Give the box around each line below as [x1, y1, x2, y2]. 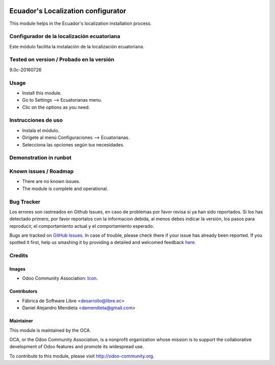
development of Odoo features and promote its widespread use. [9, 344, 144, 350]
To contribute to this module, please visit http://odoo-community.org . [9, 353, 155, 359]
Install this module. [22, 89, 62, 96]
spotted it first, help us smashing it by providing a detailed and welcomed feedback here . [9, 239, 196, 246]
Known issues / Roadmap [9, 168, 74, 175]
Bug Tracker [9, 198, 41, 205]
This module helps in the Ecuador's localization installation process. [9, 20, 152, 26]
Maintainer [9, 318, 33, 324]
